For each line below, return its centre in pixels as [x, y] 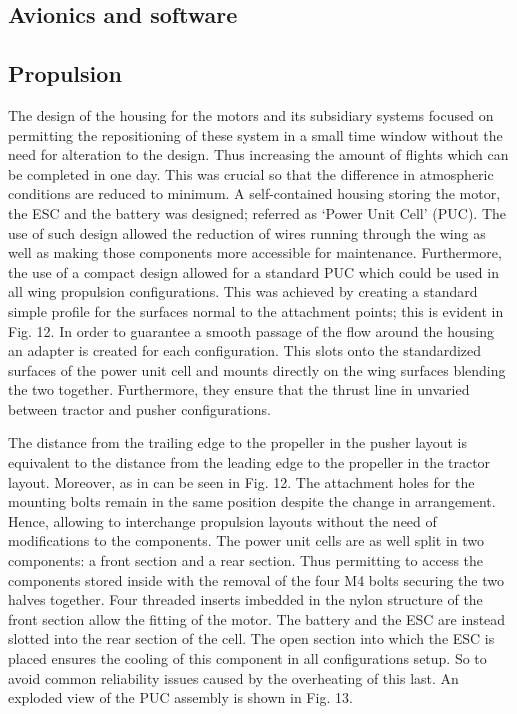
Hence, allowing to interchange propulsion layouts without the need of [222, 520]
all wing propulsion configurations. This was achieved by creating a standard [243, 291]
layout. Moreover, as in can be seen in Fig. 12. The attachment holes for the [241, 481]
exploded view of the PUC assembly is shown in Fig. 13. [180, 697]
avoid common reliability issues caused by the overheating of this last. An [233, 677]
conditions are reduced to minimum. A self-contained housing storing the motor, [254, 193]
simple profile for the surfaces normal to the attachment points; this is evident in [256, 310]
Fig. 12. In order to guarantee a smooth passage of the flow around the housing [251, 330]
